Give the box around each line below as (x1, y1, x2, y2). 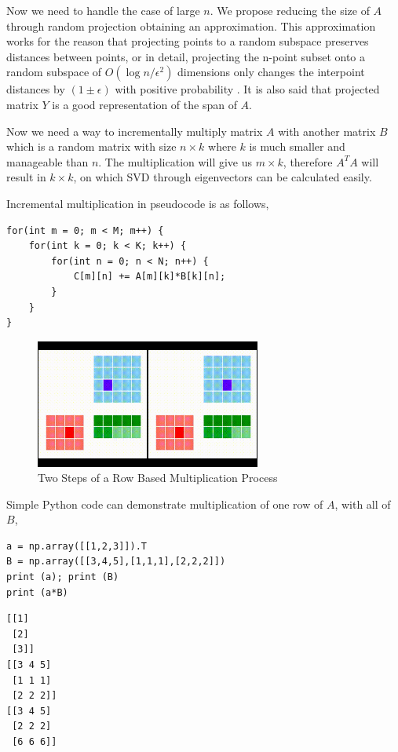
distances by (6, 81, 65, 97)
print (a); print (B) (6, 571, 119, 583)
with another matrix (278, 122, 376, 139)
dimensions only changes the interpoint (177, 64, 365, 80)
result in (6, 169, 46, 185)
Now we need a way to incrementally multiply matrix (6, 122, 263, 139)
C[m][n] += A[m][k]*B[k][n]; (73, 271, 226, 283)
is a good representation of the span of (52, 96, 237, 112)
